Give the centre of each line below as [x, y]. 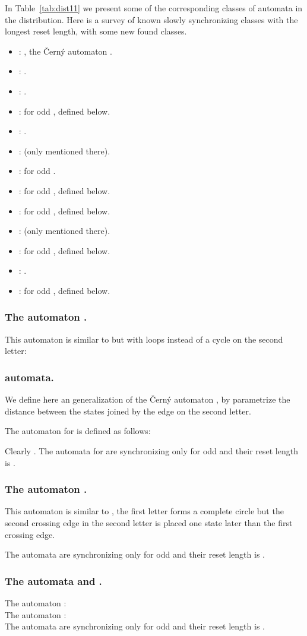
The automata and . [53, 580]
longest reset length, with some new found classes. [96, 31]
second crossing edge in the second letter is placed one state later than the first [149, 522]
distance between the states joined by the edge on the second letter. [128, 411]
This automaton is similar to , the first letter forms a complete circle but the [144, 511]
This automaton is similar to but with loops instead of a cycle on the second [144, 339]
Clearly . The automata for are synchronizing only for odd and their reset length [151, 450]
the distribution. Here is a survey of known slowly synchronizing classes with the [151, 19]
